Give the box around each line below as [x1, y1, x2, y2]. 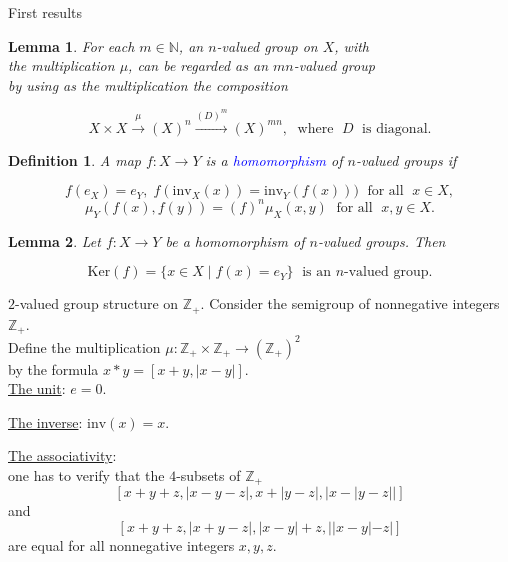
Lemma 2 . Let [8, 230, 101, 251]
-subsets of [176, 465, 241, 485]
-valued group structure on [15, 293, 179, 314]
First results [8, 2, 83, 22]
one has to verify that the [8, 465, 165, 485]
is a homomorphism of [205, 149, 343, 170]
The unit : [8, 378, 66, 399]
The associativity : [8, 445, 117, 466]
